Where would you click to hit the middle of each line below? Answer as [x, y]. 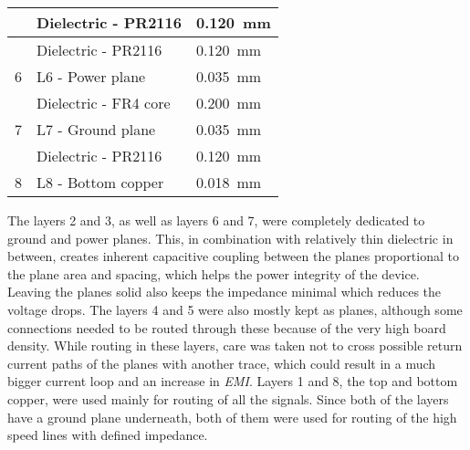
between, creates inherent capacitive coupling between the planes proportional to [233, 256]
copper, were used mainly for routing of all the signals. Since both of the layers [228, 398]
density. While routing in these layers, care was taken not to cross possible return [235, 345]
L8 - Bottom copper [100, 182]
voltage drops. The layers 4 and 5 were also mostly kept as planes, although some [235, 309]
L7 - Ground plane [96, 129]
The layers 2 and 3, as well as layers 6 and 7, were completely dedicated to [216, 220]
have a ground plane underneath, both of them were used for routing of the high [232, 417]
